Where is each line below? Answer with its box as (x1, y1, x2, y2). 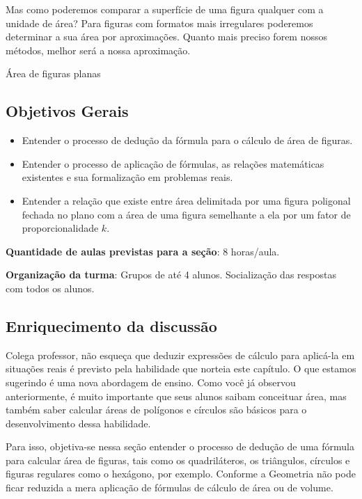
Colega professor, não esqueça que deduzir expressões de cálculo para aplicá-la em (6, 347, 355, 362)
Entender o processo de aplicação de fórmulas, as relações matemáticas (22, 156, 324, 171)
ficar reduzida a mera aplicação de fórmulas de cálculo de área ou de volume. (6, 480, 333, 495)
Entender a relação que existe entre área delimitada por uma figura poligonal (22, 193, 351, 207)
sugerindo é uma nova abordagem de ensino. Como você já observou (6, 374, 296, 389)
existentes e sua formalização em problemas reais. (22, 170, 233, 184)
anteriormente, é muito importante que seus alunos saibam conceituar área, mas (6, 388, 347, 403)
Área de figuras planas (6, 66, 101, 81)
